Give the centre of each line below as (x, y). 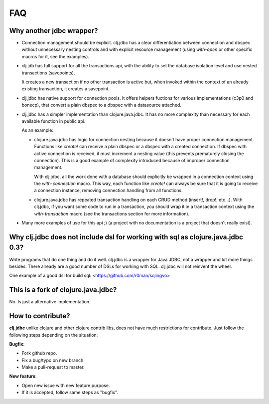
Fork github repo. (39, 353)
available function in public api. (54, 121)
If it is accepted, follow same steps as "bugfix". (70, 393)
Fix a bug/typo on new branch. (53, 360)
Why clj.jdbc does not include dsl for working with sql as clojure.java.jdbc (126, 237)
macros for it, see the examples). (56, 56)
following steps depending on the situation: (54, 335)
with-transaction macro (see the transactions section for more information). (112, 213)
